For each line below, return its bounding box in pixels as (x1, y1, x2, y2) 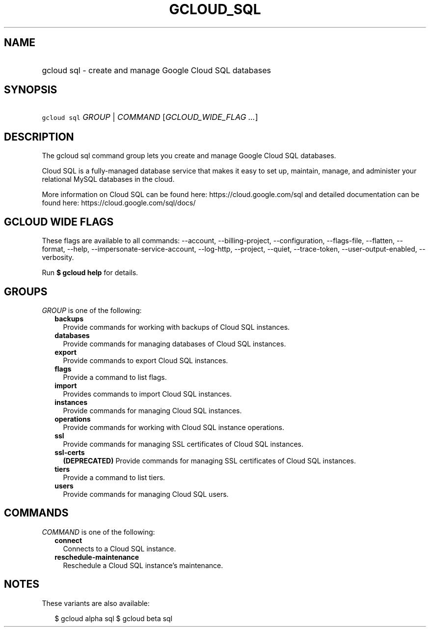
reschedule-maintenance (54, 552, 139, 561)
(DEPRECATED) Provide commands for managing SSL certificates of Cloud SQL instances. (63, 456, 356, 465)
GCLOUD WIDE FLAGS (4, 215, 114, 228)
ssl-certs (54, 448, 85, 457)
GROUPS (4, 285, 48, 298)
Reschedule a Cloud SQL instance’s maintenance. (63, 561, 223, 570)
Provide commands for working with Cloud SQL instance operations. (63, 423, 284, 431)
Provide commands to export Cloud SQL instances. (63, 356, 228, 365)
